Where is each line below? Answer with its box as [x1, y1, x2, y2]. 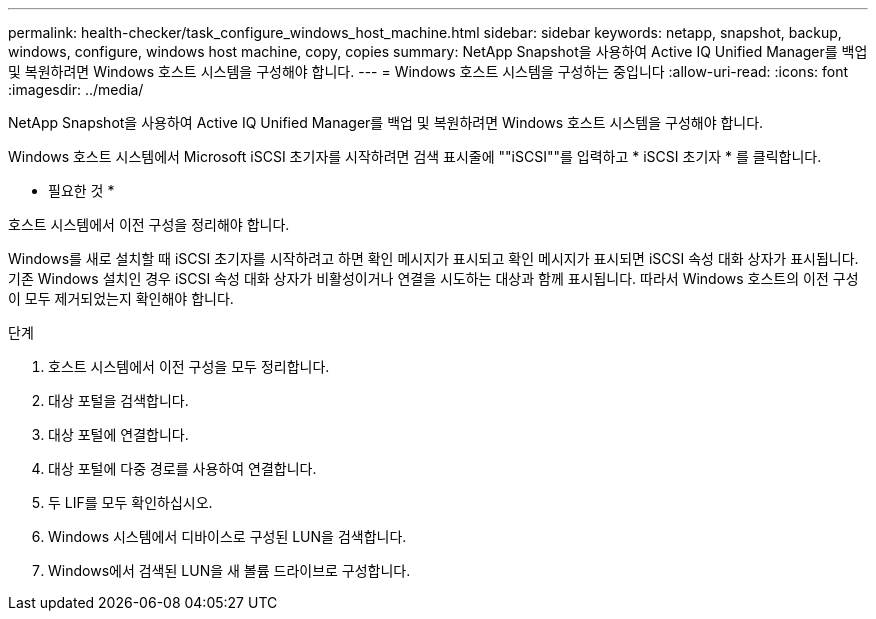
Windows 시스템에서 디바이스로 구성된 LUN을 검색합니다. [48, 528, 407, 545]
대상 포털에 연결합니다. [48, 426, 189, 443]
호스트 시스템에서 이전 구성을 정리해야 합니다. [8, 216, 290, 233]
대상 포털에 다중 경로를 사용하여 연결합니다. [48, 460, 317, 477]
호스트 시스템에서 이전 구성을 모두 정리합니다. [48, 358, 330, 375]
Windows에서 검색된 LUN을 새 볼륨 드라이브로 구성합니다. [48, 562, 411, 579]
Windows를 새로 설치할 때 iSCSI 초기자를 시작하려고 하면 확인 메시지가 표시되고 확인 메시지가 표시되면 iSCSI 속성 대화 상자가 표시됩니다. [8, 250, 859, 267]
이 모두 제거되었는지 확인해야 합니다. [8, 290, 234, 307]
